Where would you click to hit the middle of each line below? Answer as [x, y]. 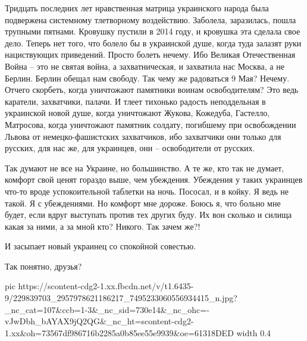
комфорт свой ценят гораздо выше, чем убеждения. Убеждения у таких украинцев [154, 179]
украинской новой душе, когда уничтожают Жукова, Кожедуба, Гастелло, [137, 113]
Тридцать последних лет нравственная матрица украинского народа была [137, 8]
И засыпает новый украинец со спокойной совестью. [101, 246]
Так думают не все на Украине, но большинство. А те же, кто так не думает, [145, 168]
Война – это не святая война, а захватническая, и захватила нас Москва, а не [145, 66]
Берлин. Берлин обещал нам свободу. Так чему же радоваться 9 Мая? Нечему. [147, 78]
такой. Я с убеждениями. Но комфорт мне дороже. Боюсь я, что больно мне [143, 203]
